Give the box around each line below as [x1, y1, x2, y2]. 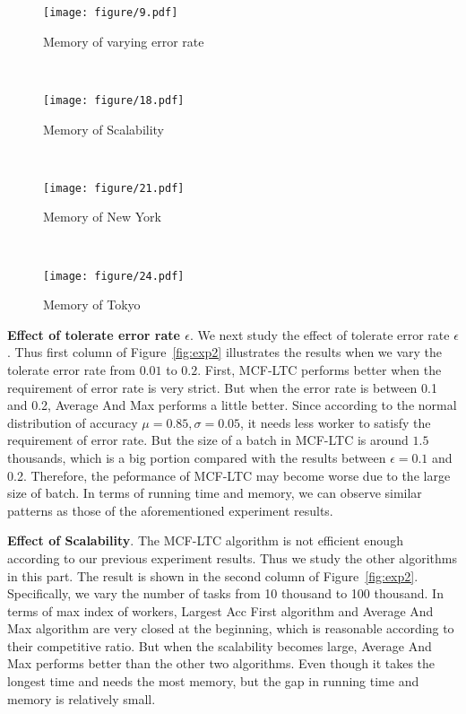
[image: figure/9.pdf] [43, 6, 178, 19]
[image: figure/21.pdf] [43, 181, 185, 195]
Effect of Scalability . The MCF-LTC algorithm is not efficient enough [7, 531, 403, 550]
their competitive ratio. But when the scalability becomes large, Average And [7, 636, 432, 655]
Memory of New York [43, 207, 161, 226]
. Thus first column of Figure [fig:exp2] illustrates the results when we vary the [7, 343, 443, 361]
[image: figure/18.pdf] [43, 93, 185, 107]
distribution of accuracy [7, 413, 138, 431]
